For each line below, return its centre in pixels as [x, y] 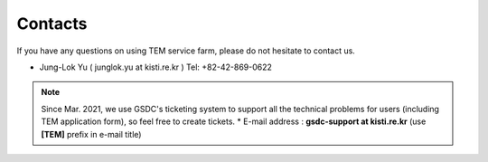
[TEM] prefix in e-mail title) [91, 134]
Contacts [52, 24]
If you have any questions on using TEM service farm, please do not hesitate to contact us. [186, 51]
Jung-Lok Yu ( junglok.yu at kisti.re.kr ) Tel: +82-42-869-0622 [156, 67]
